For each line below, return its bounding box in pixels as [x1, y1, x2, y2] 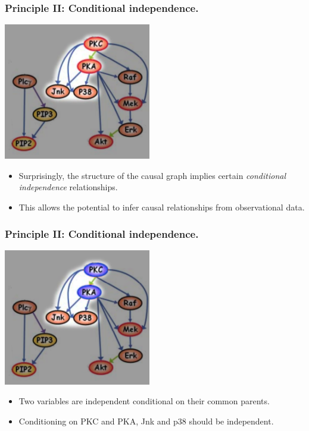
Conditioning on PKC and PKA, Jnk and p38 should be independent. [18, 415, 274, 427]
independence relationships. [18, 181, 118, 193]
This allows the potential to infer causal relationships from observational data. [18, 201, 305, 213]
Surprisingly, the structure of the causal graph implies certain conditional [18, 169, 286, 181]
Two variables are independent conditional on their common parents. [18, 395, 270, 407]
